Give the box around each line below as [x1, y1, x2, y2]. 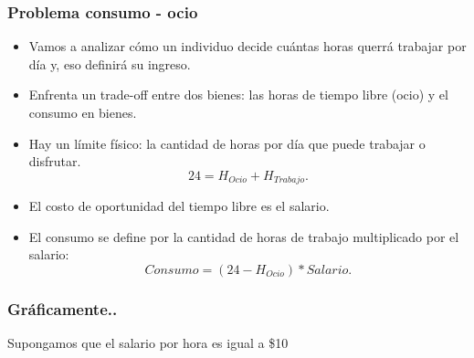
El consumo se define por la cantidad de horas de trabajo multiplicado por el [28, 226, 459, 246]
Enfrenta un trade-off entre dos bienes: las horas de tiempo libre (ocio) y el [28, 85, 448, 104]
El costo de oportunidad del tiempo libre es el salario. [28, 196, 330, 216]
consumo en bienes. [28, 103, 137, 121]
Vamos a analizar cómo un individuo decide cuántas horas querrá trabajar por [28, 37, 467, 56]
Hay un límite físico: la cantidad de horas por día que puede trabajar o [28, 133, 426, 153]
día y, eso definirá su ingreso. [28, 54, 191, 73]
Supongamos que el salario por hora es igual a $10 [7, 333, 289, 353]
